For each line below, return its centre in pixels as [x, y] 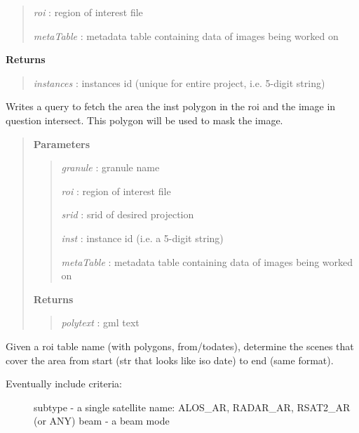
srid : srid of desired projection [128, 214]
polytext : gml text [100, 322]
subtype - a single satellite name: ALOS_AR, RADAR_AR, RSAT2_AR [192, 407]
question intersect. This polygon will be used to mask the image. [144, 120]
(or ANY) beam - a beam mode [102, 421]
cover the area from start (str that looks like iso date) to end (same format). [170, 360]
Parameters [62, 144]
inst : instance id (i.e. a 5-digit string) [142, 238]
